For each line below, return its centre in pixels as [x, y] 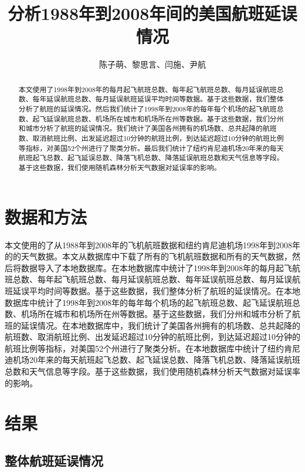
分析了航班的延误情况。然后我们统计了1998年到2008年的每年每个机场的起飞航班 [148, 109]
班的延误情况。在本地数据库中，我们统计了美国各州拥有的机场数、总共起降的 [152, 325]
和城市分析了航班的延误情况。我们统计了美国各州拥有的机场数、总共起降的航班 [148, 128]
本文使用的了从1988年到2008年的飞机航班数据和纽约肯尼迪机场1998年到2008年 [152, 245]
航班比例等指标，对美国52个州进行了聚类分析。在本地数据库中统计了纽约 [144, 348]
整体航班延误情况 [54, 461]
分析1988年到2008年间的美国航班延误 [152, 13]
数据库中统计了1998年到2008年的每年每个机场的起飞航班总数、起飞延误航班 [148, 302]
